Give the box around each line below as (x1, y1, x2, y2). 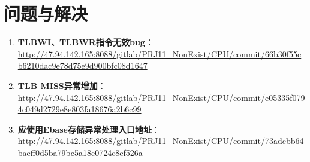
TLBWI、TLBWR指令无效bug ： (17, 36, 154, 48)
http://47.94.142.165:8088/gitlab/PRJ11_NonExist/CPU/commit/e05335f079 (17, 91, 305, 103)
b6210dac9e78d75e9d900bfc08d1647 (17, 59, 148, 72)
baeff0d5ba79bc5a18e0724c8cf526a (17, 146, 143, 158)
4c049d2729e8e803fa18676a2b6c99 (17, 103, 142, 115)
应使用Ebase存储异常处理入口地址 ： (17, 123, 160, 135)
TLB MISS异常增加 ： (17, 79, 106, 91)
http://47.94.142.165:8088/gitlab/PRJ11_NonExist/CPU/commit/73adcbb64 (17, 135, 304, 147)
